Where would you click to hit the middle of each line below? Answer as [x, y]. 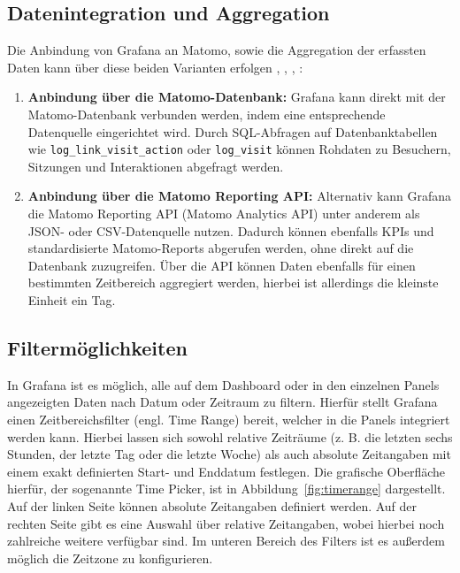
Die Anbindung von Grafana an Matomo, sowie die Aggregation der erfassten [217, 50]
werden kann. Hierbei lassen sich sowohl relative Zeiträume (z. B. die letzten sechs [230, 436]
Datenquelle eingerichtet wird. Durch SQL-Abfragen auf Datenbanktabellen [233, 131]
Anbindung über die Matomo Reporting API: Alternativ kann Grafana [240, 196]
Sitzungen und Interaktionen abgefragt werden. [156, 166]
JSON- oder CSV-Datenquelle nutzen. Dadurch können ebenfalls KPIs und [231, 230]
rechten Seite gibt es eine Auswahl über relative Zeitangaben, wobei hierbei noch [226, 523]
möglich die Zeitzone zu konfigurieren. [110, 558]
